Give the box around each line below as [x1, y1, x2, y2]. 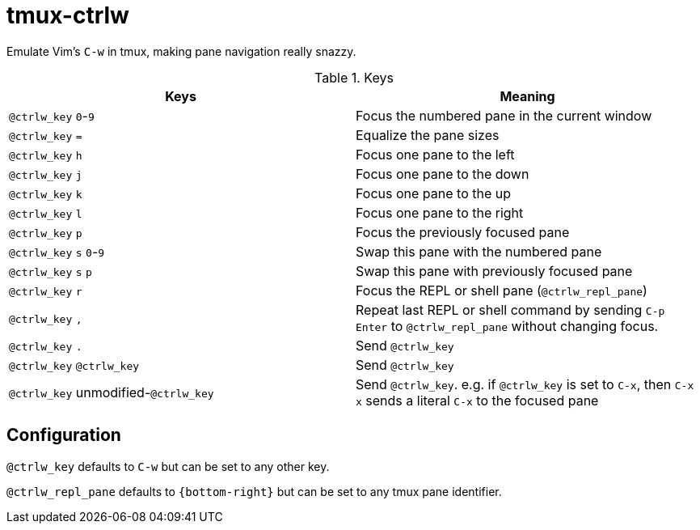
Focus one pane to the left [356, 146, 515, 163]
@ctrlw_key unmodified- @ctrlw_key [9, 384, 214, 401]
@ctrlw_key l [9, 207, 82, 220]
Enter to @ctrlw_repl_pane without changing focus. [356, 317, 659, 334]
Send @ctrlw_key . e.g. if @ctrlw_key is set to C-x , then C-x [356, 375, 694, 392]
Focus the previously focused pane [356, 223, 570, 240]
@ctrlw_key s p [9, 265, 92, 278]
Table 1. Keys [314, 69, 394, 86]
